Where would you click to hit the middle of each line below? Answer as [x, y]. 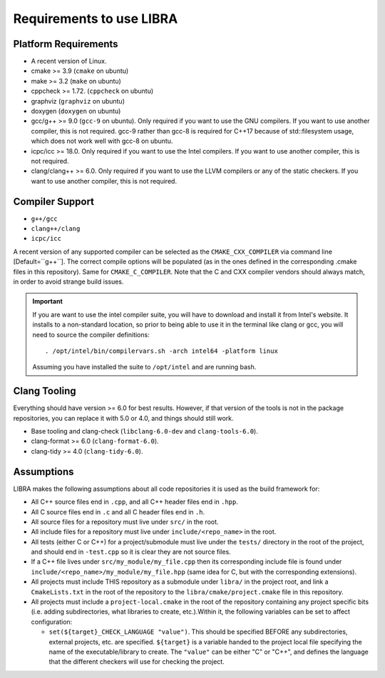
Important [48, 301]
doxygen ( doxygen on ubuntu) [76, 111]
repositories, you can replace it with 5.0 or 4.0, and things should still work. [124, 418]
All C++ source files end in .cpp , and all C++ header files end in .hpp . [135, 502]
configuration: [52, 622]
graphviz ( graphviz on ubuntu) [78, 101]
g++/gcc [45, 219]
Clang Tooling [45, 391]
